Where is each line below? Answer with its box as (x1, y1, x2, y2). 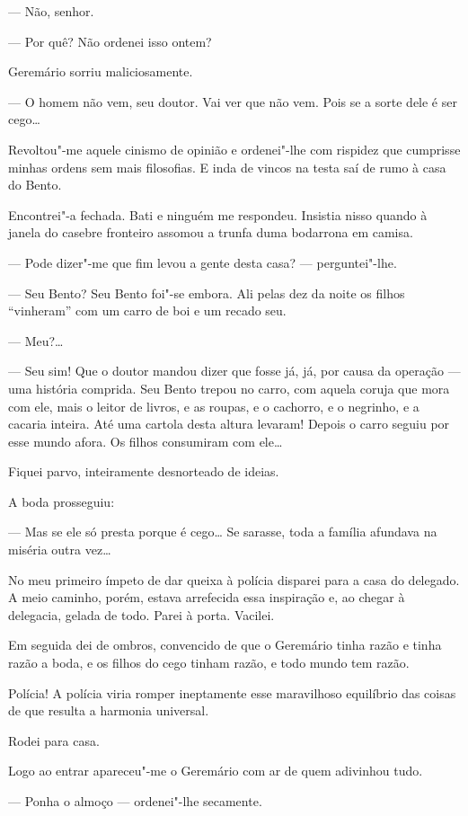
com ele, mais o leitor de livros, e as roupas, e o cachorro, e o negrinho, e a (8, 396, 419, 415)
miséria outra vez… (8, 540, 111, 559)
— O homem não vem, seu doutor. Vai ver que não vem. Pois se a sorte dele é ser (8, 92, 457, 111)
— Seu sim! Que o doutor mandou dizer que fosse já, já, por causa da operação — (8, 361, 461, 380)
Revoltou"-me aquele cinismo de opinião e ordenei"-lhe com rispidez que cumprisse (8, 139, 461, 158)
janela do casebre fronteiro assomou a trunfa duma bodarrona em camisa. (8, 223, 413, 242)
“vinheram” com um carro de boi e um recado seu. (8, 301, 287, 320)
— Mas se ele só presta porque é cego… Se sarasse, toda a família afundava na (8, 522, 437, 541)
